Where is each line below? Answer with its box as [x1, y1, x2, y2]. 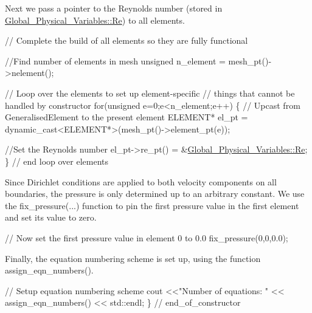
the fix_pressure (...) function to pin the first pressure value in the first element [5, 199, 299, 212]
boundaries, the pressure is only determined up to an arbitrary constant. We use [5, 187, 305, 200]
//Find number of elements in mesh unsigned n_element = [5, 54, 226, 67]
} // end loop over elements [5, 154, 109, 167]
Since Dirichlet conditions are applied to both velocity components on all [5, 175, 277, 188]
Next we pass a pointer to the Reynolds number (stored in [5, 2, 223, 14]
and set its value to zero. [5, 211, 97, 224]
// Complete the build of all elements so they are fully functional [5, 34, 248, 47]
